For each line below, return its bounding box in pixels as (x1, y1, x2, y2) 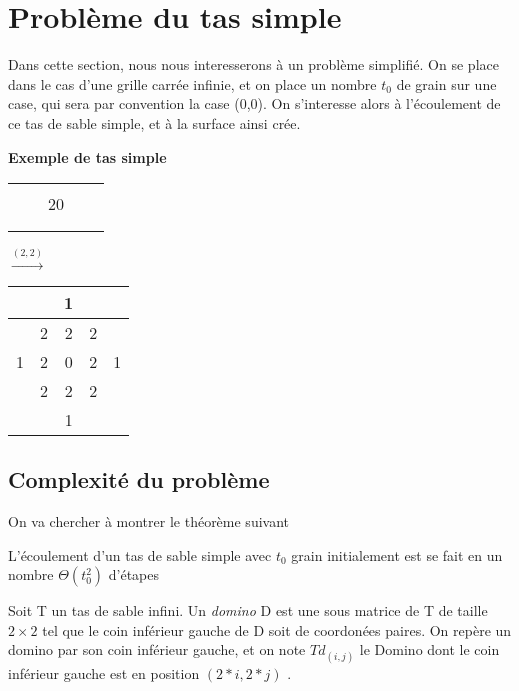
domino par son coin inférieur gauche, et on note (8, 639, 306, 660)
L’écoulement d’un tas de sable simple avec (8, 544, 272, 565)
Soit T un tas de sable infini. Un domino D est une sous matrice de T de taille (8, 600, 488, 621)
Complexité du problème (8, 464, 270, 495)
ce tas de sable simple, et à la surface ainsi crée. (8, 112, 301, 133)
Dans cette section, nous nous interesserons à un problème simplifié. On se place (8, 54, 499, 75)
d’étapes (108, 564, 160, 585)
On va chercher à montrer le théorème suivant (8, 511, 290, 532)
